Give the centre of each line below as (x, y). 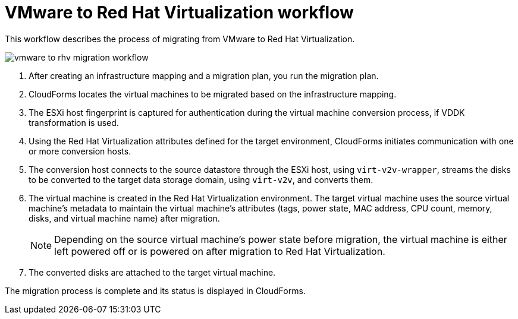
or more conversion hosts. (80, 151)
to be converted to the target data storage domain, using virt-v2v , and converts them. (201, 179)
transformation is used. (74, 122)
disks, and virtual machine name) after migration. (124, 218)
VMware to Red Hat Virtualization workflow (179, 12)
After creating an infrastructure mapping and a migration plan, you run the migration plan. (204, 75)
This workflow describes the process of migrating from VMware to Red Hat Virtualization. (180, 39)
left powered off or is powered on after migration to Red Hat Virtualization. (220, 251)
